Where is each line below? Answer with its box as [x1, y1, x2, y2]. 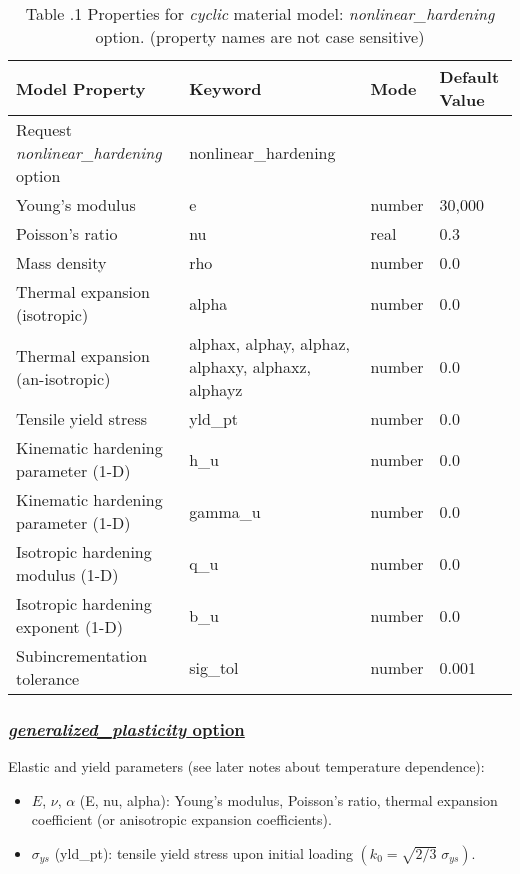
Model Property [16, 76, 146, 100]
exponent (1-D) [16, 615, 123, 638]
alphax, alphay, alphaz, [189, 332, 351, 355]
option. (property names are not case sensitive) [95, 25, 425, 48]
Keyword [189, 76, 262, 100]
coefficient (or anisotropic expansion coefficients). [31, 809, 332, 830]
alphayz [189, 378, 243, 401]
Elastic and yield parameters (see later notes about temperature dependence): [8, 756, 485, 777]
